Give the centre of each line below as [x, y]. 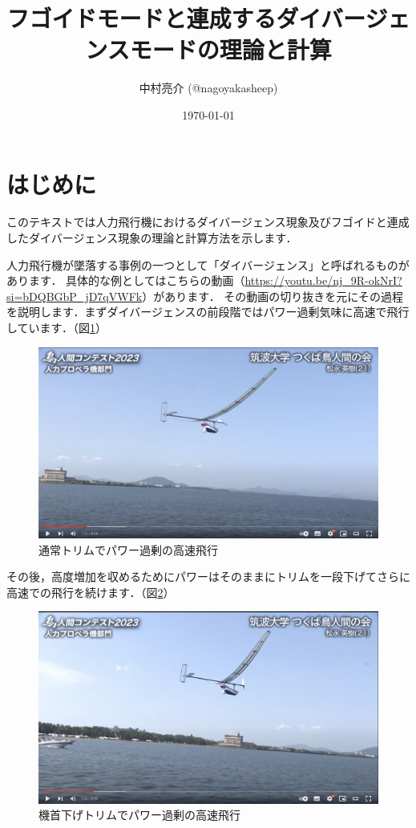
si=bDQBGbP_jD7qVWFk [75, 296]
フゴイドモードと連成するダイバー [186, 18]
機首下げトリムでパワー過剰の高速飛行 [139, 815]
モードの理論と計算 [230, 49]
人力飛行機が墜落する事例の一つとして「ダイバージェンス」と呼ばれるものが [208, 264]
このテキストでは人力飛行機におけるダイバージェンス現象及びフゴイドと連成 [208, 222]
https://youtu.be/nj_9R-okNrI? [323, 280]
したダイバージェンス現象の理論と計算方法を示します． [152, 238]
